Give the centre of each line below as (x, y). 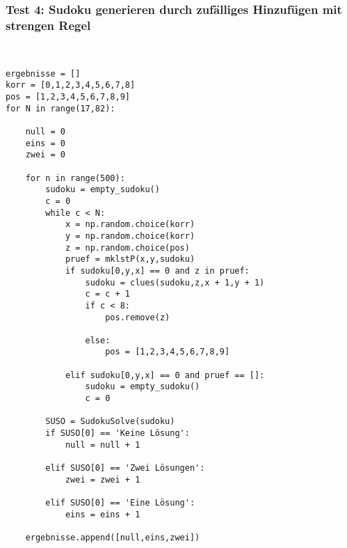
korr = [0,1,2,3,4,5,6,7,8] (71, 85)
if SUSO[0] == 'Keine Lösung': (118, 433)
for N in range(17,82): (60, 108)
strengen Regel (48, 25)
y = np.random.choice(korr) (130, 236)
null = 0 (45, 132)
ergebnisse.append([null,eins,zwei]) (113, 537)
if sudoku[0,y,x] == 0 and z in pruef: (157, 271)
